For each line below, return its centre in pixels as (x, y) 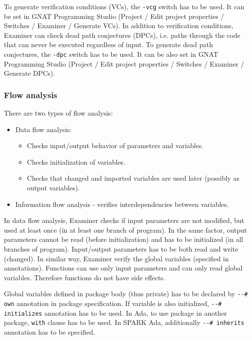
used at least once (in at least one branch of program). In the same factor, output (126, 229)
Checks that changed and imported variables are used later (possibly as (133, 178)
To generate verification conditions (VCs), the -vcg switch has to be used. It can (124, 6)
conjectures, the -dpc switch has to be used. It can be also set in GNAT (111, 54)
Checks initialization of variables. (76, 161)
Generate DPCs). (30, 73)
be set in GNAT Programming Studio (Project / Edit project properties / (114, 16)
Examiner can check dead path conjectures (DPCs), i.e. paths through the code (122, 35)
